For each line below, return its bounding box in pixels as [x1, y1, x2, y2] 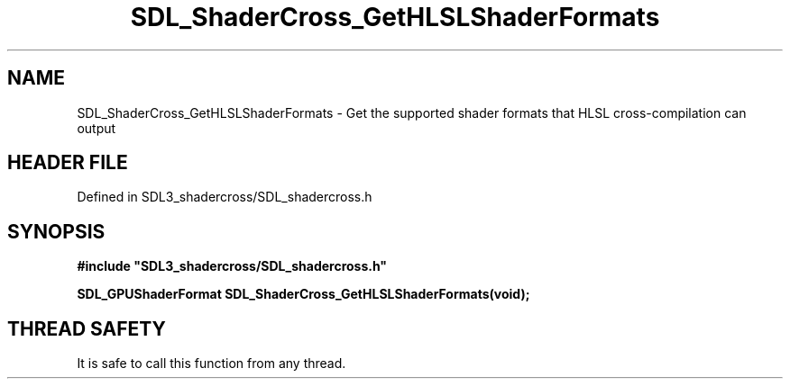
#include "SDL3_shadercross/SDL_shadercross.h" [77, 258, 388, 274]
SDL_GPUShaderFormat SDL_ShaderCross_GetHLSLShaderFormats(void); [77, 286, 530, 302]
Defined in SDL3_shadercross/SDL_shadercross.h [77, 189, 372, 205]
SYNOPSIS [7, 220, 106, 243]
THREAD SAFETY [7, 317, 166, 340]
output [77, 120, 116, 136]
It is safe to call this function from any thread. [77, 355, 346, 372]
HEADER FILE [7, 151, 128, 175]
